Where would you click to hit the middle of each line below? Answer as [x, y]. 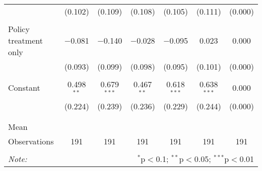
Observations [31, 141]
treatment [25, 40]
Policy [19, 29]
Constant [24, 88]
